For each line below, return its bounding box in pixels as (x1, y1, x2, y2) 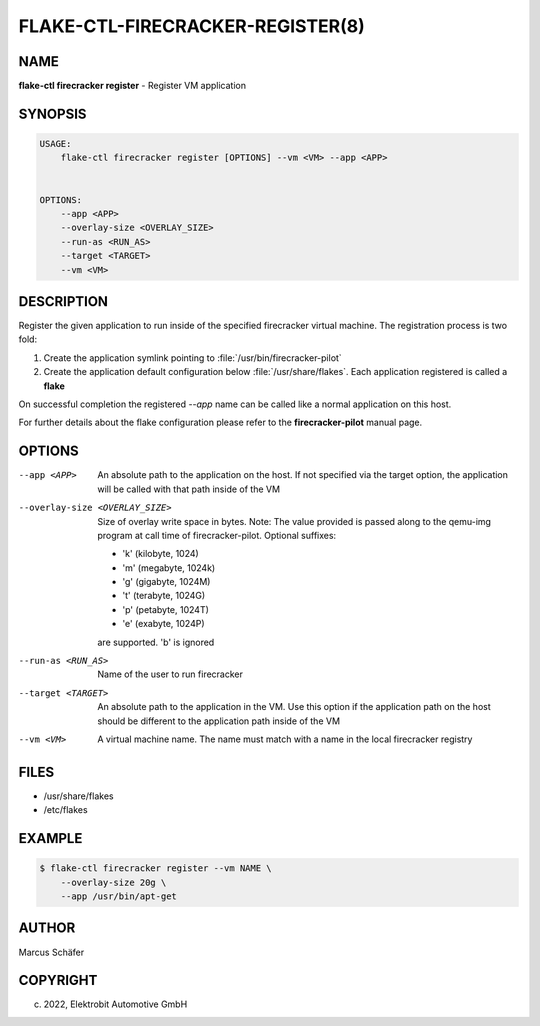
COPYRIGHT (18, 972, 98, 989)
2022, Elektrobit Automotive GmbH (43, 998, 188, 1010)
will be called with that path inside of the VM (97, 483, 280, 495)
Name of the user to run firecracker (97, 668, 244, 680)
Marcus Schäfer (18, 946, 85, 958)
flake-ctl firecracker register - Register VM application (18, 80, 247, 92)
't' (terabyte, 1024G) (122, 590, 206, 602)
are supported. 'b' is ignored (97, 636, 215, 648)
